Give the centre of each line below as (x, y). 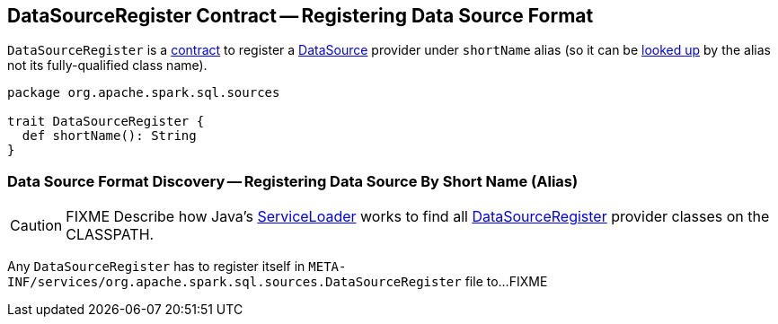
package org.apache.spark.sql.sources (144, 93)
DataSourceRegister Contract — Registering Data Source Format (301, 16)
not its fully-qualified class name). (107, 66)
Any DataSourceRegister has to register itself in (156, 267)
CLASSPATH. (110, 235)
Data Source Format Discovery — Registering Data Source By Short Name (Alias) (293, 181)
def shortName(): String (109, 136)
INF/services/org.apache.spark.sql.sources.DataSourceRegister (234, 282)
